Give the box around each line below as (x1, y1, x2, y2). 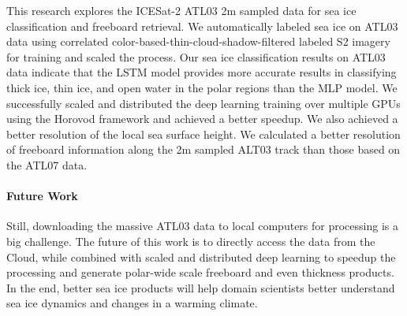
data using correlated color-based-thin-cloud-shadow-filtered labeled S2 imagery (6, 33, 390, 50)
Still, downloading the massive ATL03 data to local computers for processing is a (6, 217, 398, 234)
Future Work (6, 188, 78, 204)
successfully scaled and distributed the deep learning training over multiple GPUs (6, 95, 401, 111)
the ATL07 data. (6, 156, 88, 173)
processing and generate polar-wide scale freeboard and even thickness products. (6, 264, 394, 281)
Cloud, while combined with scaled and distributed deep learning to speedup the (6, 248, 396, 265)
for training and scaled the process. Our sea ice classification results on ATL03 (6, 48, 386, 65)
